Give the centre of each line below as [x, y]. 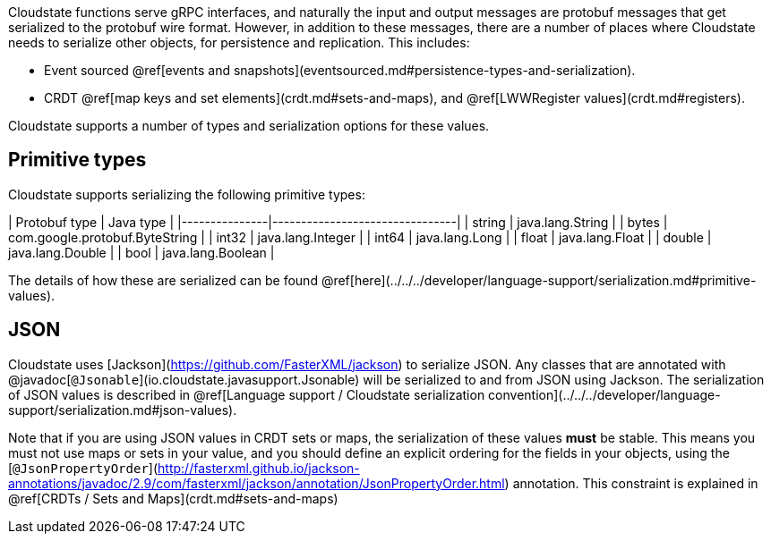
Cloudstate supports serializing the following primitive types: [187, 194]
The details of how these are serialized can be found [163, 280]
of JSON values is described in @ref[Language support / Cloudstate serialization [247, 394]
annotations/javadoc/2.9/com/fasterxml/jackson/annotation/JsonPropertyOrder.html [257, 483]
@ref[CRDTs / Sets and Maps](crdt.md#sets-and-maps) [173, 498]
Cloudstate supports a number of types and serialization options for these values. [249, 126]
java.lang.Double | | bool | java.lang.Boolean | [141, 252]
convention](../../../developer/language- [604, 394]
